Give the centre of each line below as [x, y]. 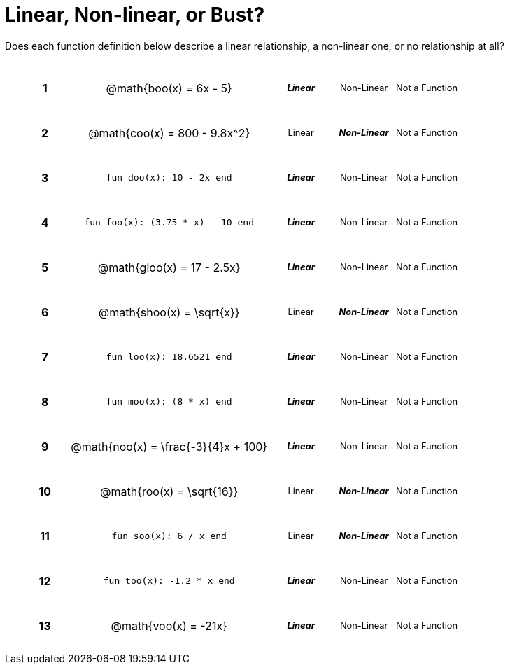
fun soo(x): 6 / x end [169, 536]
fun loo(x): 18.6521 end [169, 357]
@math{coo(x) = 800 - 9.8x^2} [169, 133]
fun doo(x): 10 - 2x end [169, 178]
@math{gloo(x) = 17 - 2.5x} [169, 267]
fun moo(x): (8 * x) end [169, 402]
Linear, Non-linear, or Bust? [135, 15]
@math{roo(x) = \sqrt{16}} [169, 491]
